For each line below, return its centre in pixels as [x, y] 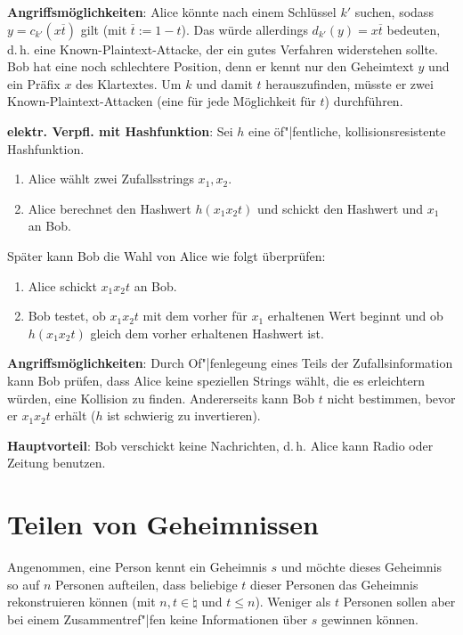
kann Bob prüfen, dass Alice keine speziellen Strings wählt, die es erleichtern [216, 380]
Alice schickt [62, 285]
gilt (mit [104, 29]
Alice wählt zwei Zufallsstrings [111, 179]
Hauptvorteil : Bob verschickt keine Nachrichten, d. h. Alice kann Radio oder [220, 445]
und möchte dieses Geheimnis [361, 566]
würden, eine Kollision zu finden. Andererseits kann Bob [161, 398]
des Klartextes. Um [129, 83]
